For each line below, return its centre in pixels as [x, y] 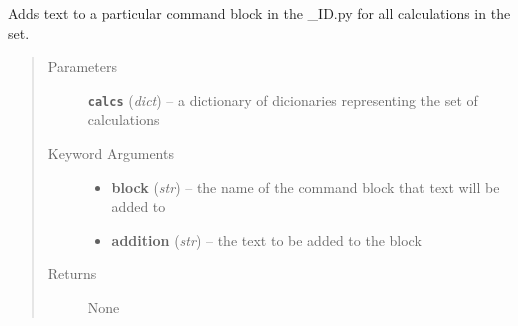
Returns [72, 273]
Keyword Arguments [110, 153]
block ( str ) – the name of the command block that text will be [305, 186]
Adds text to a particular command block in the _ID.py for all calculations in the [259, 13]
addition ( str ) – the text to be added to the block [266, 239]
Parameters [82, 66]
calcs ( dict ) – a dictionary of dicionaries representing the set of [282, 99]
